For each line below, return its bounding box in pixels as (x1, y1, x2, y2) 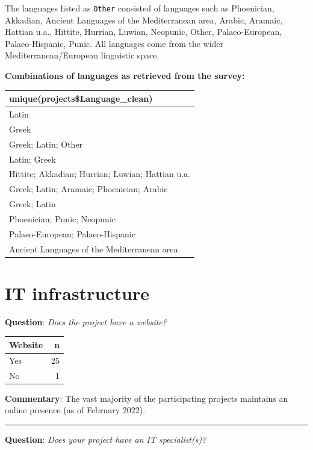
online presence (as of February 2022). (5, 404, 146, 416)
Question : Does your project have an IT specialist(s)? (5, 433, 206, 445)
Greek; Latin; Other (9, 137, 83, 150)
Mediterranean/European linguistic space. (5, 49, 160, 61)
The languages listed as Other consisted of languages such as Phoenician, (5, 2, 274, 14)
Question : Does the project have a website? (5, 315, 167, 328)
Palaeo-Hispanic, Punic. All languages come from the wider (5, 37, 224, 49)
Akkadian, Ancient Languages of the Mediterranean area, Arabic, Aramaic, (5, 13, 283, 26)
